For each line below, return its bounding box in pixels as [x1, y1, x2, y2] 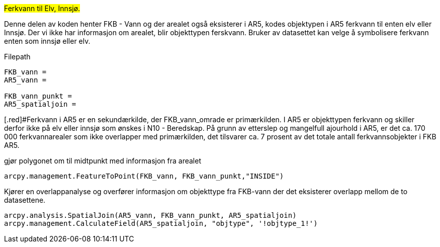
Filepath [4, 52, 31, 61]
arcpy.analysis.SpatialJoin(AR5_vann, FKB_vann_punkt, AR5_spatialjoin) [4, 211, 297, 219]
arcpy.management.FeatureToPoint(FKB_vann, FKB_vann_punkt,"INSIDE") [4, 172, 284, 180]
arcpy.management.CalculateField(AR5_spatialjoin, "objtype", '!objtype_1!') [4, 219, 318, 227]
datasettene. [4, 196, 46, 204]
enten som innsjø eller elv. [4, 37, 91, 45]
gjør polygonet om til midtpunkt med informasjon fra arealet [4, 156, 201, 165]
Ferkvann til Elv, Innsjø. [4, 4, 80, 13]
